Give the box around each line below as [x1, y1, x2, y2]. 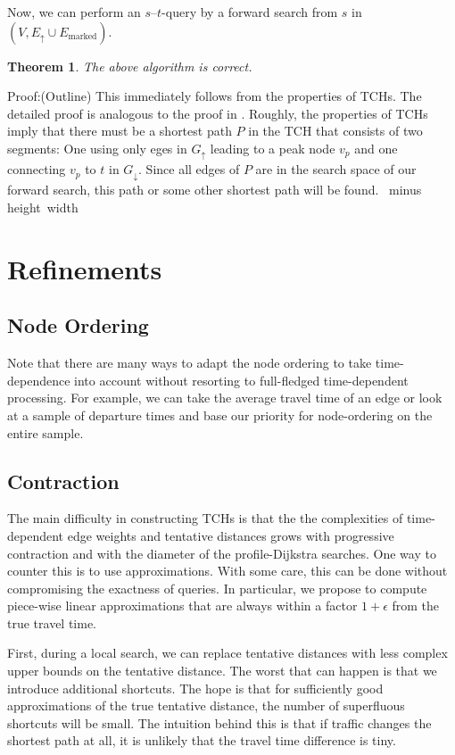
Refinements [7, 250, 162, 286]
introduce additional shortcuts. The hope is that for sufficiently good [7, 678, 384, 697]
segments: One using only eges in [7, 138, 187, 157]
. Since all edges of [138, 160, 240, 178]
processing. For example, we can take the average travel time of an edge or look [7, 388, 443, 407]
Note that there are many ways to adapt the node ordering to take [7, 353, 372, 372]
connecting [7, 160, 66, 178]
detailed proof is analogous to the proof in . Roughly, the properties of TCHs [7, 104, 428, 122]
